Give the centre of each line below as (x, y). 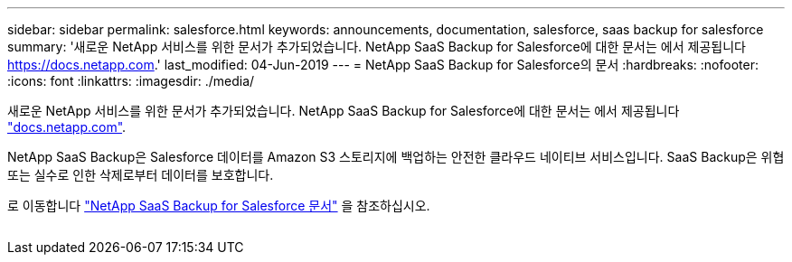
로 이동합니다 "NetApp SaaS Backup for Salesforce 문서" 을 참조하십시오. (219, 206)
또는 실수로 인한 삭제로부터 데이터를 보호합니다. (141, 175)
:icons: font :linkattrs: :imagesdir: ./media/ (131, 81)
